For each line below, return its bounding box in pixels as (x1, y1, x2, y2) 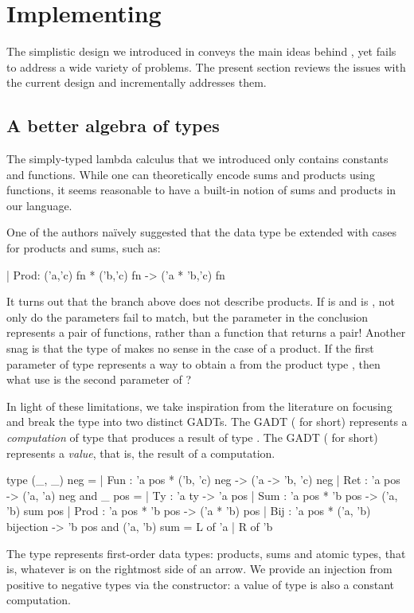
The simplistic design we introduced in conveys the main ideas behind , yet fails (6, 43, 396, 60)
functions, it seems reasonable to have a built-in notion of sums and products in (6, 182, 396, 198)
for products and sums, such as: (6, 240, 161, 256)
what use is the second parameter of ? (6, 371, 192, 388)
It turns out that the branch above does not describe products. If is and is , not (6, 293, 395, 310)
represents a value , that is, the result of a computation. (6, 444, 275, 461)
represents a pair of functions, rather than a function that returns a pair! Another (6, 324, 406, 341)
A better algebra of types (6, 113, 220, 138)
